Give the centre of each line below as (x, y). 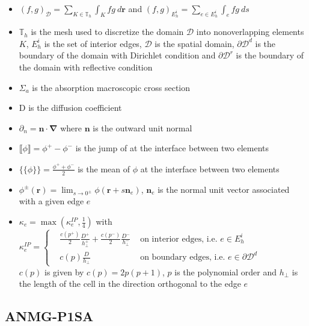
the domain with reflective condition (86, 67)
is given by (64, 271)
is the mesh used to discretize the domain (107, 32)
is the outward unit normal (142, 127)
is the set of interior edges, (93, 43)
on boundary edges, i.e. (183, 257)
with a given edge (51, 201)
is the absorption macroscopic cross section (111, 87)
